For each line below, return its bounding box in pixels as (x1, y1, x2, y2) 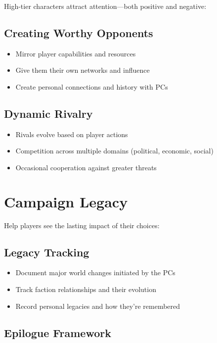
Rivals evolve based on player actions (15, 129, 128, 139)
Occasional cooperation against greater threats (15, 162, 157, 172)
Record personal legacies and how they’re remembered (15, 300, 180, 311)
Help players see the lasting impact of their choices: (4, 220, 160, 230)
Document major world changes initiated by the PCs (15, 267, 175, 278)
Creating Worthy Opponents (4, 25, 153, 40)
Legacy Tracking (4, 244, 89, 259)
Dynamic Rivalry (4, 105, 93, 121)
